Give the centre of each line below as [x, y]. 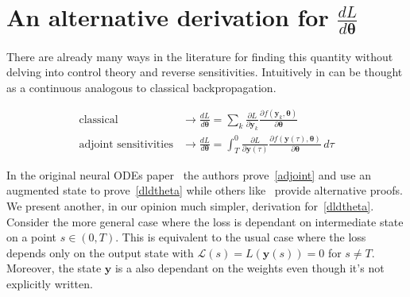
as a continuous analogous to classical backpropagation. [141, 87]
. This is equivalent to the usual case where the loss [241, 237]
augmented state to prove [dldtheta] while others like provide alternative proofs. [205, 190]
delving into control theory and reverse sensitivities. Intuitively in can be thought [205, 72]
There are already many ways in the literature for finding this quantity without [200, 56]
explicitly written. [50, 284]
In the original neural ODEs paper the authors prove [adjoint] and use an [189, 174]
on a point [32, 237]
